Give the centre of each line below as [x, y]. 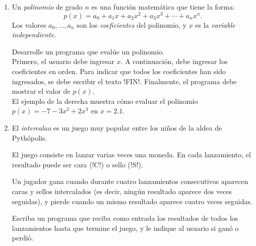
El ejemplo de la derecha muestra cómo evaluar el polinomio [105, 101]
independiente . [34, 35]
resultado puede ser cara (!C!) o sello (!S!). [77, 164]
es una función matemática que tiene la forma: [163, 7]
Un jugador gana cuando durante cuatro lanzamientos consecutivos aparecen [130, 181]
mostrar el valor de [41, 91]
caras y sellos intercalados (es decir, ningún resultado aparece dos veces [122, 191]
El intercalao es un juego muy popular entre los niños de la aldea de [117, 128]
